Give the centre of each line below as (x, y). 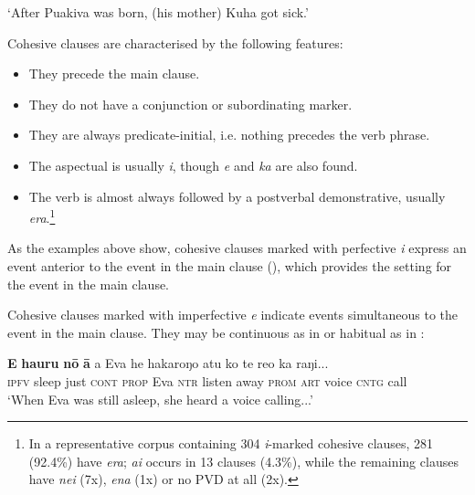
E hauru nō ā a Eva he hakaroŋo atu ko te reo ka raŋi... (168, 363)
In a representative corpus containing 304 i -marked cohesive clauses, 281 (231, 443)
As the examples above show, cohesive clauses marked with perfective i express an (237, 248)
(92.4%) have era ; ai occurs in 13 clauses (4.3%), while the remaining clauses (243, 461)
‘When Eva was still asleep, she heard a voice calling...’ (160, 399)
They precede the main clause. (114, 74)
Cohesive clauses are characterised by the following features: (175, 42)
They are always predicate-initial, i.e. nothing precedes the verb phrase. (229, 135)
